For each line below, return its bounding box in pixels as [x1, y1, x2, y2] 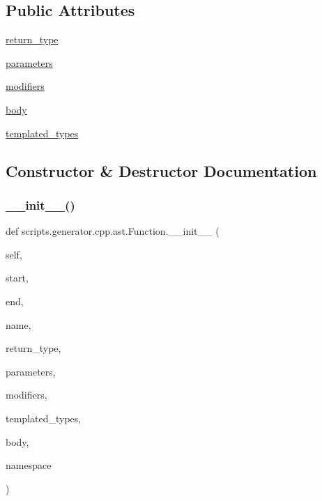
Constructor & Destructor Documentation [6, 160, 317, 181]
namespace [6, 458, 52, 472]
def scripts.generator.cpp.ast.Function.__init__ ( [6, 224, 220, 238]
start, [6, 270, 29, 285]
